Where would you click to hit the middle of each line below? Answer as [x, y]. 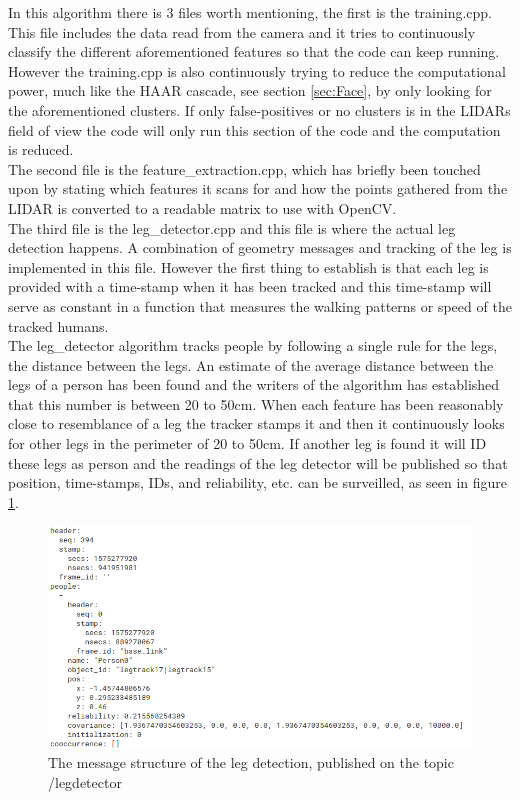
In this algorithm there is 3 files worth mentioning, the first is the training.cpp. [250, 12]
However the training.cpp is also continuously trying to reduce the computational [257, 70]
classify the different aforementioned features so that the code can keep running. [254, 51]
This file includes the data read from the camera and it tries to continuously [242, 31]
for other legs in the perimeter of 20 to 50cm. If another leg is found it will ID [247, 443]
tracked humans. [58, 325]
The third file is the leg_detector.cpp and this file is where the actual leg [232, 227]
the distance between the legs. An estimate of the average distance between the [251, 364]
